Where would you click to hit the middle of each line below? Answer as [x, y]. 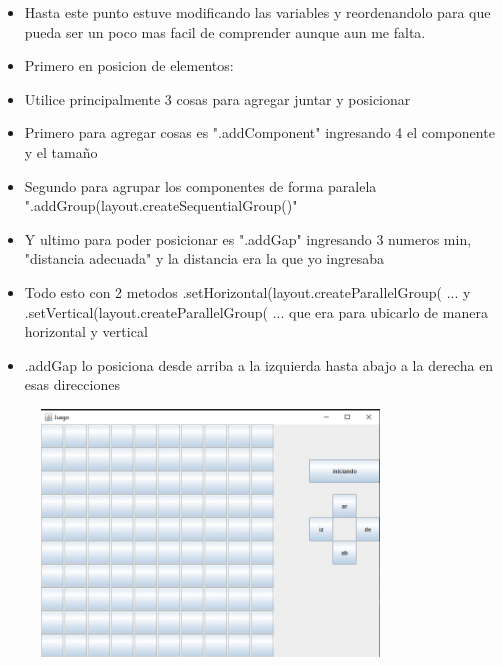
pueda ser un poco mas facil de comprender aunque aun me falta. [225, 31]
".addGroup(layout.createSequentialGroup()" [161, 205]
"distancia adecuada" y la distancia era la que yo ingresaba [204, 258]
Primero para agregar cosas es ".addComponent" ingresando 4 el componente [259, 132]
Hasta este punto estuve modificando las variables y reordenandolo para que [257, 12]
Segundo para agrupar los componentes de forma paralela [200, 185]
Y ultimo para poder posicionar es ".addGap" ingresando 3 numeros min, [248, 238]
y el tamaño [61, 151]
